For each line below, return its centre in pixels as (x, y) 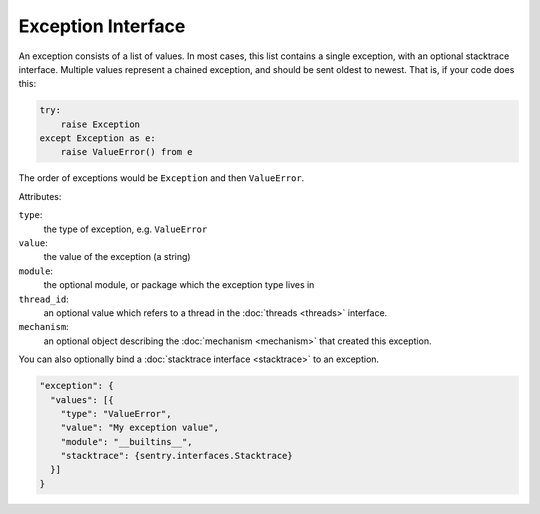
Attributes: (40, 196)
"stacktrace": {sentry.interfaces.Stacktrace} (177, 456)
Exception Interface (102, 26)
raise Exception (100, 124)
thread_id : (43, 299)
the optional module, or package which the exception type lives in (179, 285)
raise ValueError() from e (127, 152)
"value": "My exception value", (140, 428)
